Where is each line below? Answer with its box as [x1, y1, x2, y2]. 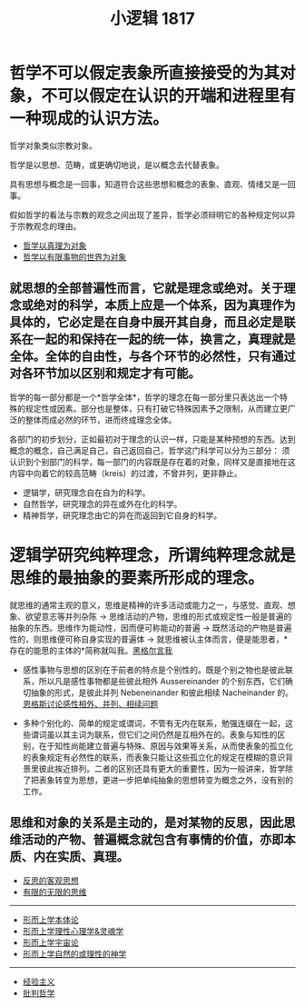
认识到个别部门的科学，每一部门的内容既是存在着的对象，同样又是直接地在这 [9, 456, 296, 467]
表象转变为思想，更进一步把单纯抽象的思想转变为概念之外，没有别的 [38, 774, 293, 785]
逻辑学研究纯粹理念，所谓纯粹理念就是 [9, 544, 297, 565]
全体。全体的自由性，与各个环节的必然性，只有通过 [9, 349, 296, 364]
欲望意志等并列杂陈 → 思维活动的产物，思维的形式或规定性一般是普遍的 [25, 611, 292, 622]
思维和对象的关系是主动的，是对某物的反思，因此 [9, 815, 284, 831]
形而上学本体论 [22, 914, 79, 925]
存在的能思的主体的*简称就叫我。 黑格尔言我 [9, 644, 173, 655]
